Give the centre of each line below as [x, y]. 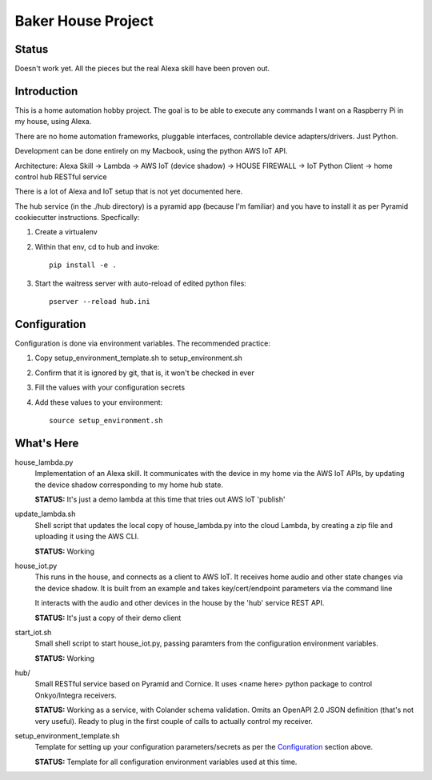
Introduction [46, 91]
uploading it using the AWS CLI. [87, 537]
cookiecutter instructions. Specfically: [77, 218]
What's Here [47, 443]
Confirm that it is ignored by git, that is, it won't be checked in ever [145, 373]
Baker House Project [84, 21]
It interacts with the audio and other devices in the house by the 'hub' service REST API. [180, 603]
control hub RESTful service [61, 177]
